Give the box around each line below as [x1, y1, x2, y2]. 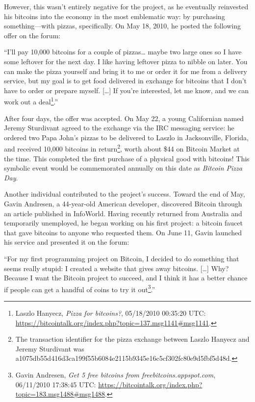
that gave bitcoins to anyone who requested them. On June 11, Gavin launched [4, 227, 242, 237]
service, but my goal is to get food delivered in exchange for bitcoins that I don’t [4, 75, 247, 86]
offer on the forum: [4, 30, 61, 40]
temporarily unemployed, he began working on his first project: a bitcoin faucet [4, 218, 243, 228]
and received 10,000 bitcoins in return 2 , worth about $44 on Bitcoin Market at [4, 142, 240, 154]
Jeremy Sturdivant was [15, 343, 84, 353]
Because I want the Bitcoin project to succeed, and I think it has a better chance [4, 273, 248, 283]
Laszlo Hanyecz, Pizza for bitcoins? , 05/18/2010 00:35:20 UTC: [15, 308, 206, 318]
